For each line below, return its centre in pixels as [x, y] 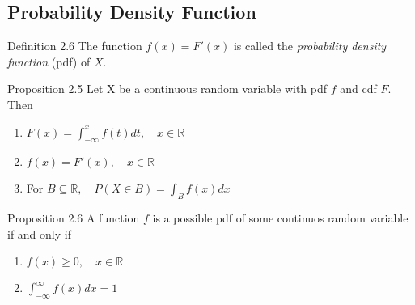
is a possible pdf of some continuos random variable [280, 218]
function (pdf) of [49, 61]
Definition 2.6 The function [75, 46]
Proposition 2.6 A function [74, 218]
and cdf [358, 89]
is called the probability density [310, 46]
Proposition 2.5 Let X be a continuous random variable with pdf [167, 89]
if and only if [39, 233]
